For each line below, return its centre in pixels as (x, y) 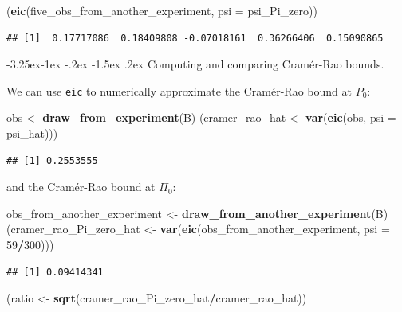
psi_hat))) (32, 133)
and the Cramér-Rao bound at (81, 187)
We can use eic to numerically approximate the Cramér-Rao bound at (179, 90)
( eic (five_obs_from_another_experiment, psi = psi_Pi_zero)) (162, 10)
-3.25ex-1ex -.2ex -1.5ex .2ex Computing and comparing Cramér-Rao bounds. (195, 64)
